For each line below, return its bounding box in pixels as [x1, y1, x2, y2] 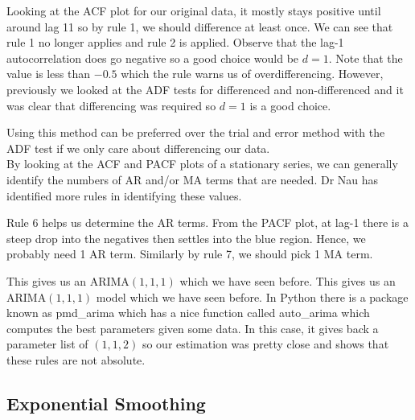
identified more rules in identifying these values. [6, 187, 242, 204]
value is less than [6, 65, 91, 82]
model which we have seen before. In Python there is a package [96, 288, 409, 305]
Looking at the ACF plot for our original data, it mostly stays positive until [6, 2, 381, 19]
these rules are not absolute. [6, 351, 146, 368]
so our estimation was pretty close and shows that [142, 336, 389, 352]
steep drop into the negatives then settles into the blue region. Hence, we [6, 229, 366, 246]
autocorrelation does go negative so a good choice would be [6, 49, 299, 66]
